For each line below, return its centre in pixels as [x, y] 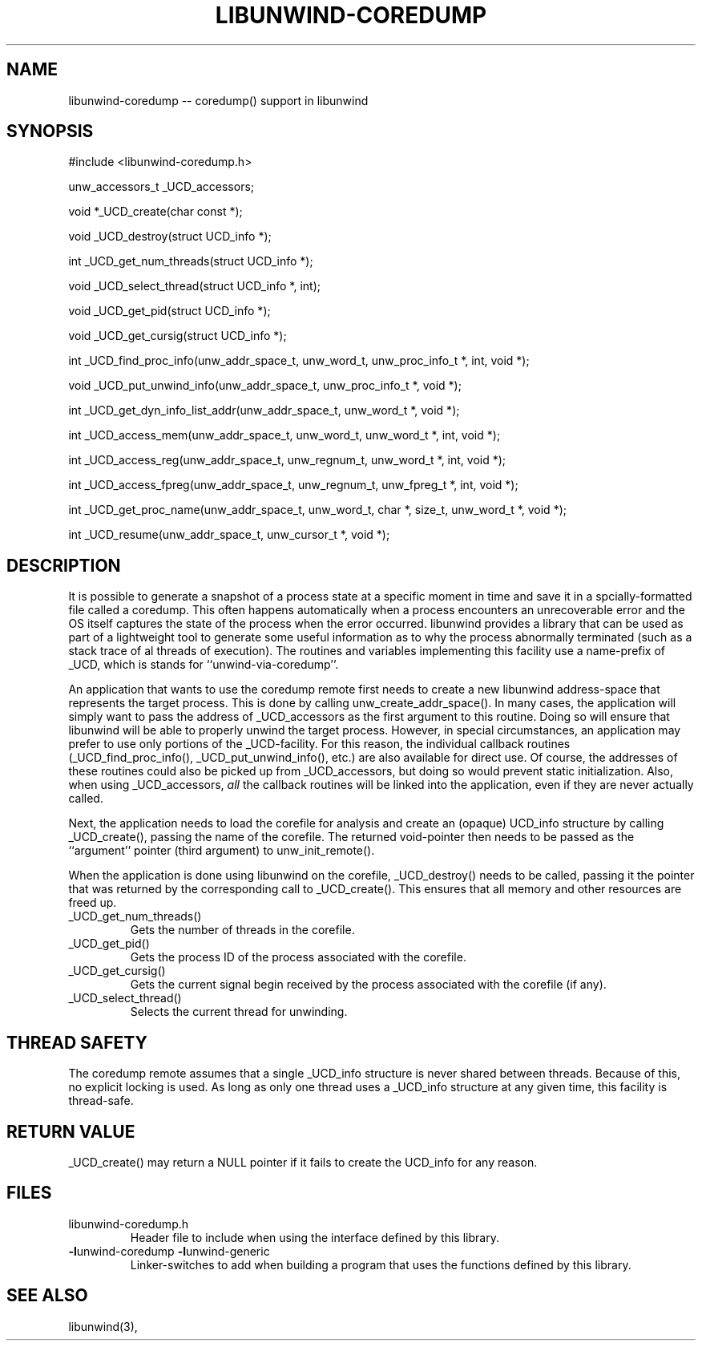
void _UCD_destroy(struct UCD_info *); [170, 237]
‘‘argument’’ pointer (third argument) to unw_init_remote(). [222, 851]
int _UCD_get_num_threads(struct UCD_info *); [191, 261]
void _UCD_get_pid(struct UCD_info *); [169, 311]
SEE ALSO [47, 1296]
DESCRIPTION [64, 565]
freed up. [93, 903]
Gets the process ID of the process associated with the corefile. [298, 957]
